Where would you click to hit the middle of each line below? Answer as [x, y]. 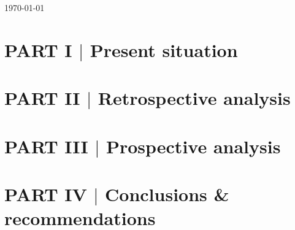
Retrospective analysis [194, 98]
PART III [46, 146]
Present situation [164, 49]
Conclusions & [167, 194]
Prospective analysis [193, 146]
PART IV [46, 194]
